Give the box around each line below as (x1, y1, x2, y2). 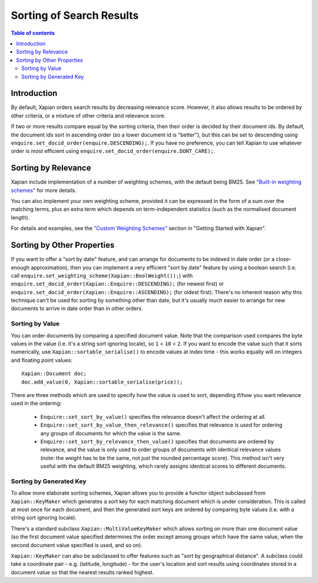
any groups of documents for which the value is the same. (40, 429, 182, 437)
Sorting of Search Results (11, 9, 139, 22)
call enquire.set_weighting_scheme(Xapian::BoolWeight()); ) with (11, 272, 193, 279)
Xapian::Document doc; (21, 371, 87, 377)
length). (11, 214, 30, 221)
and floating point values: (11, 357, 73, 364)
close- (276, 256, 291, 263)
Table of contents (11, 29, 55, 36)
